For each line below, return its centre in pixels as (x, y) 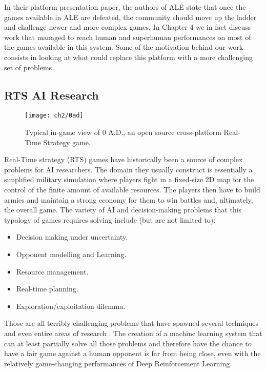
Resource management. (52, 271)
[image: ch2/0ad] (54, 116)
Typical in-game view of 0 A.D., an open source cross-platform (123, 132)
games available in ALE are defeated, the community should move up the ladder (130, 17)
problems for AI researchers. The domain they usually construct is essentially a (128, 169)
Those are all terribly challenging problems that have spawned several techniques (131, 323)
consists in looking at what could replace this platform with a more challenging (128, 57)
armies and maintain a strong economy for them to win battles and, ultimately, (129, 199)
